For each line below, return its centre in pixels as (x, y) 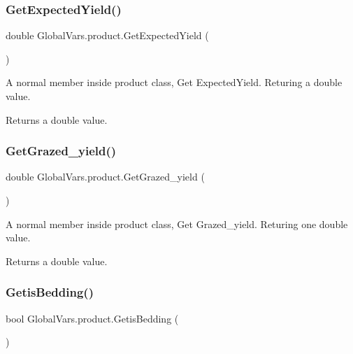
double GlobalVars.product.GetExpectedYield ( (107, 35)
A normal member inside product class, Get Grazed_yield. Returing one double (177, 224)
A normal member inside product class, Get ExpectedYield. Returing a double (174, 82)
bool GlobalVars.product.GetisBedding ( (92, 318)
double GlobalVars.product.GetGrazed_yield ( (105, 177)
